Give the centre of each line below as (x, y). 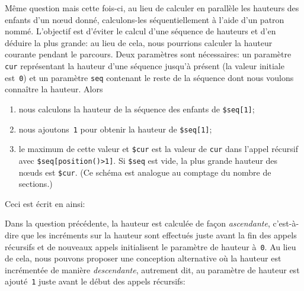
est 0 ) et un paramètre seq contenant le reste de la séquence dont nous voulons (149, 77)
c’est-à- (286, 223)
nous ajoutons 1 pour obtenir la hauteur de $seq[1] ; (115, 129)
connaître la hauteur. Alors (54, 89)
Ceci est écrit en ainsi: (45, 203)
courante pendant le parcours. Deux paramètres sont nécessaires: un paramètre (148, 54)
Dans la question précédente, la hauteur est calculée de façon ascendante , (137, 223)
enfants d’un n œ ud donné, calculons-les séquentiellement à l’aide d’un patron (145, 19)
